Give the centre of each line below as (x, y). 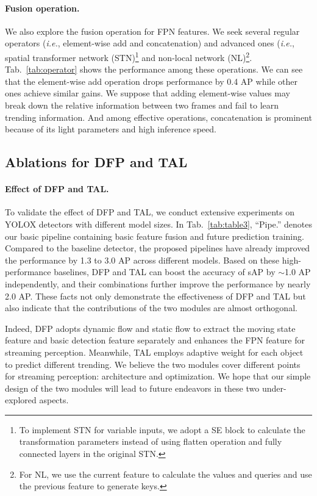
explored (21, 400)
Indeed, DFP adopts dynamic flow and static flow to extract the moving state (150, 328)
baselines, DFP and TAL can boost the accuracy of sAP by (165, 272)
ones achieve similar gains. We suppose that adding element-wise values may (148, 93)
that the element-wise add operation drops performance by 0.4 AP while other (151, 81)
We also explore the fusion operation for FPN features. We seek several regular (152, 31)
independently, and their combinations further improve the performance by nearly (158, 283)
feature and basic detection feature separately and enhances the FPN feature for (155, 340)
